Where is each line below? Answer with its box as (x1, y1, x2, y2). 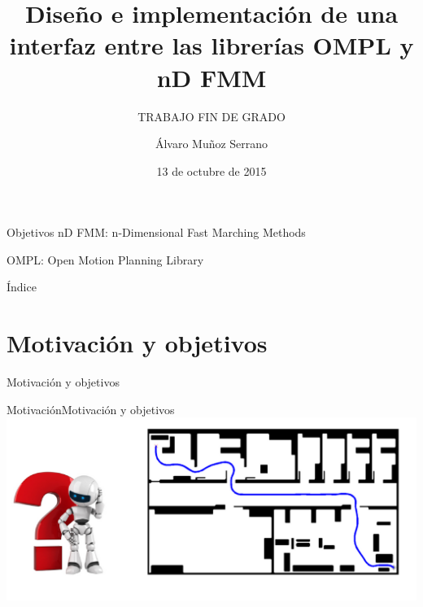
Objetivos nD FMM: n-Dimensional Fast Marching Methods (7, 224, 306, 241)
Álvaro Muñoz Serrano (155, 135, 268, 152)
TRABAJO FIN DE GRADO (137, 107, 286, 124)
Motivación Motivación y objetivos (7, 400, 175, 417)
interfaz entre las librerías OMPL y (9, 28, 414, 62)
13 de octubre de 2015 (156, 162, 267, 179)
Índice (7, 278, 37, 295)
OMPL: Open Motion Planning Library (7, 251, 204, 268)
